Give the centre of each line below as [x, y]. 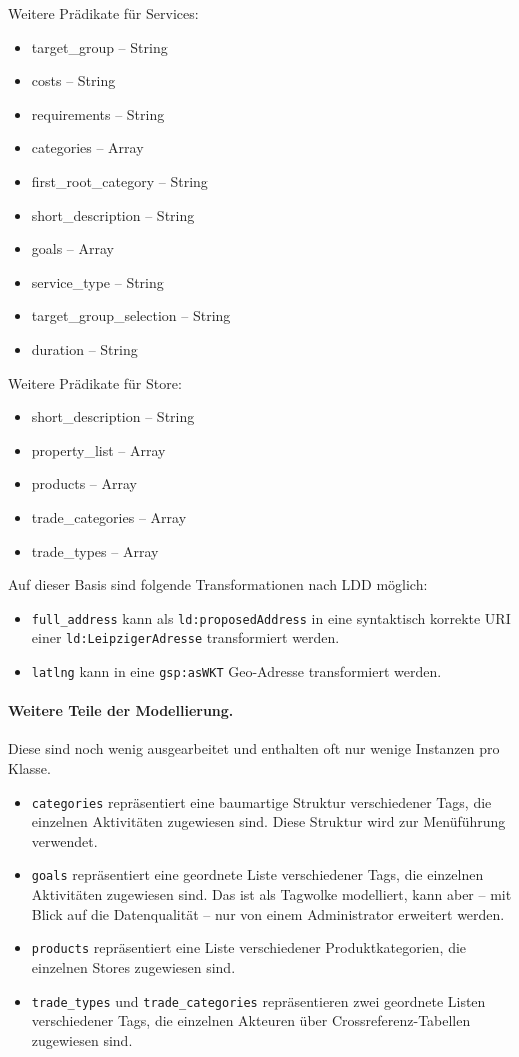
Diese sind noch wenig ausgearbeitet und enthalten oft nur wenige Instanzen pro [254, 748]
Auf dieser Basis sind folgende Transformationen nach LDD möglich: [218, 584]
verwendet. [64, 840]
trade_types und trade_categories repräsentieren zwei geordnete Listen [258, 1000]
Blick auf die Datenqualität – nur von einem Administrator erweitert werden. [268, 913]
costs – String [73, 80]
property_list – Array [98, 449]
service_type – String [97, 281]
